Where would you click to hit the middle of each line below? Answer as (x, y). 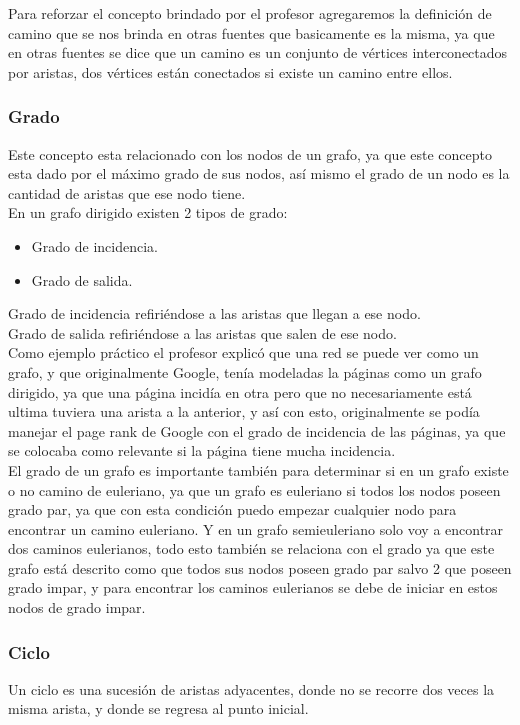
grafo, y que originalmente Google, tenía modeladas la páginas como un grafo (245, 371)
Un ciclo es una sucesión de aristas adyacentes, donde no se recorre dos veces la (251, 688)
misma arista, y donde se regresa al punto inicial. (158, 708)
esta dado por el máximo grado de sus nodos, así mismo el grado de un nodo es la (259, 173)
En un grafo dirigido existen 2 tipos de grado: (148, 212)
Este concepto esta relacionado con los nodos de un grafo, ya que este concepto (250, 153)
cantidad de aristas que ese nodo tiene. (127, 192)
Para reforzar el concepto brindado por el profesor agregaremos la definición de (250, 13)
